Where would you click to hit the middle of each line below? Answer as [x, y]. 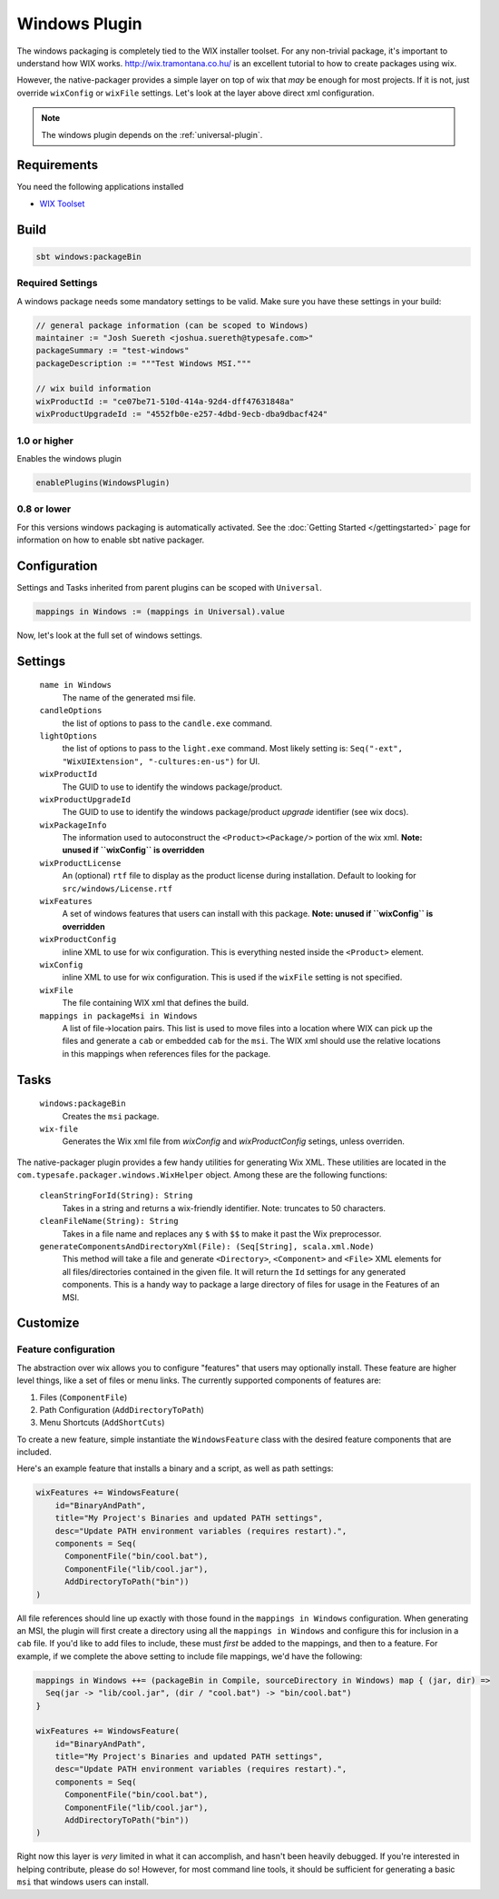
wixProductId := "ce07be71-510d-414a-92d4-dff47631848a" [165, 401]
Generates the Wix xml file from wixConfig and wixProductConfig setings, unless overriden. [234, 1141]
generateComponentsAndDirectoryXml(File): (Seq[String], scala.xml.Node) [207, 1247]
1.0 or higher [45, 441]
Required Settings [57, 283]
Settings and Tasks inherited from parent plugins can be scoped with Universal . [169, 587]
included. [34, 1452]
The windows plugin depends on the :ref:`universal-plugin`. [152, 134]
